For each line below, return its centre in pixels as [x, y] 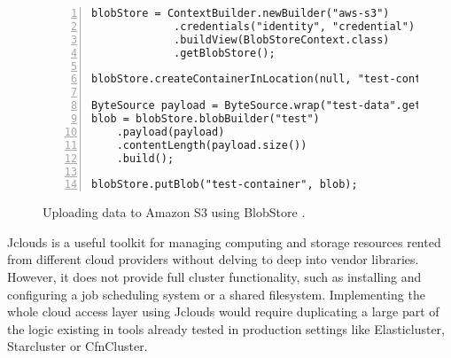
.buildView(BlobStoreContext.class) [282, 39]
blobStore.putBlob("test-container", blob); [225, 185]
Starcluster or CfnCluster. [78, 346]
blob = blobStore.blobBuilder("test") [206, 119]
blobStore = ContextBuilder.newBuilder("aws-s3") [241, 13]
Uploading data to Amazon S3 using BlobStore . [174, 212]
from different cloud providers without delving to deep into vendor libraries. [213, 259]
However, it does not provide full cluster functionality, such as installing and [214, 277]
